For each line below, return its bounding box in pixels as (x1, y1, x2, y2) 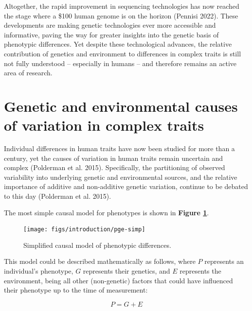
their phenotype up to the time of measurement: (4, 285, 148, 295)
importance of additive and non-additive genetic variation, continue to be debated (4, 181, 248, 191)
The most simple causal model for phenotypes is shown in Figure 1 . (4, 207, 209, 217)
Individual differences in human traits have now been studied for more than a (4, 143, 235, 154)
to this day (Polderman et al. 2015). (4, 191, 111, 201)
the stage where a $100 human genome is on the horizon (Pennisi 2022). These (4, 10, 238, 20)
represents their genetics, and (83, 266, 170, 276)
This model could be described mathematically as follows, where (4, 256, 196, 266)
